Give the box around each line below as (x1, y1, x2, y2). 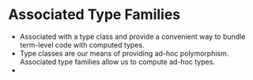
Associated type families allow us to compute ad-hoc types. (19, 57, 216, 67)
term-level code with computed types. (19, 40, 145, 49)
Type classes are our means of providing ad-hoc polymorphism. (19, 48, 229, 58)
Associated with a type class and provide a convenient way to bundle (19, 32, 246, 41)
